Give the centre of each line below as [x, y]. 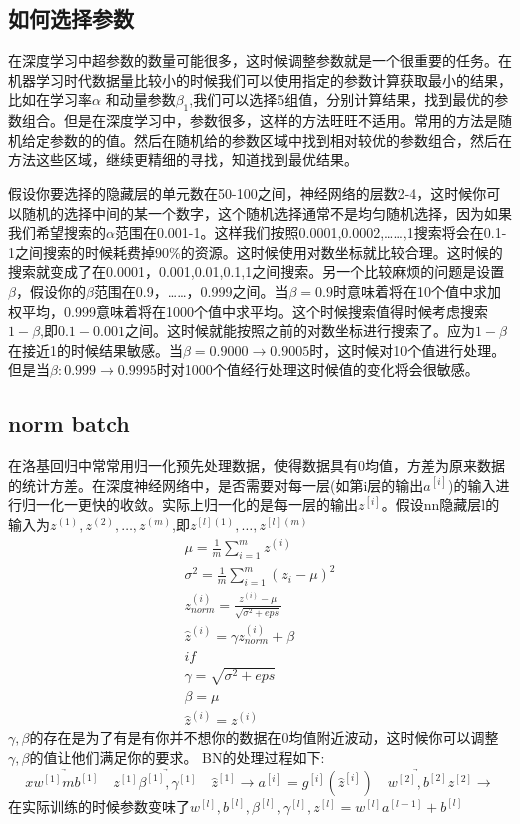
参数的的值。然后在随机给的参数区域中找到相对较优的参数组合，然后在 [280, 139]
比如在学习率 [50, 99]
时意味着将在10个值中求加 [416, 290]
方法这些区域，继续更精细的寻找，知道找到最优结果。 [183, 159]
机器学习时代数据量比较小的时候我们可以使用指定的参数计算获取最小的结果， [260, 79]
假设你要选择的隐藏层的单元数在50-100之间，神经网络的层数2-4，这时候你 [247, 192]
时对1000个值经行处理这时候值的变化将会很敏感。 [317, 369]
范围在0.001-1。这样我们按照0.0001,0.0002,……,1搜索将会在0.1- [310, 232]
